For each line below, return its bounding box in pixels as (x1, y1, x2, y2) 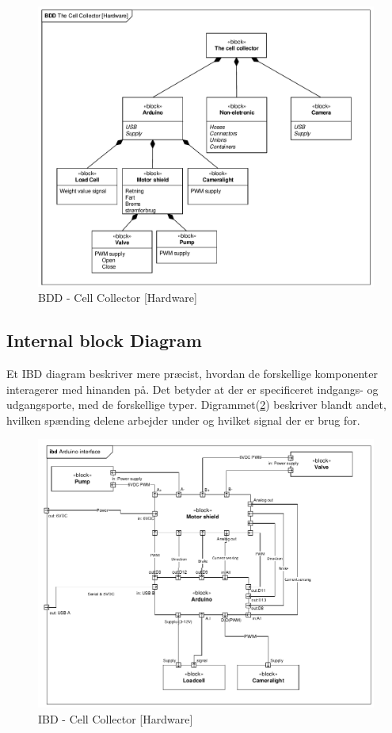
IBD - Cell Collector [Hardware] (38, 710, 193, 727)
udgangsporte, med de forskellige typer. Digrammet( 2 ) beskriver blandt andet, (6, 396, 386, 413)
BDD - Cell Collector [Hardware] (38, 289, 197, 306)
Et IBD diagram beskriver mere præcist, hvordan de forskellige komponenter (6, 365, 378, 381)
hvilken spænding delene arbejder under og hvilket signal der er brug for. (6, 411, 360, 428)
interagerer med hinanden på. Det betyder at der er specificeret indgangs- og (6, 380, 379, 397)
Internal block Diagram (6, 328, 202, 353)
